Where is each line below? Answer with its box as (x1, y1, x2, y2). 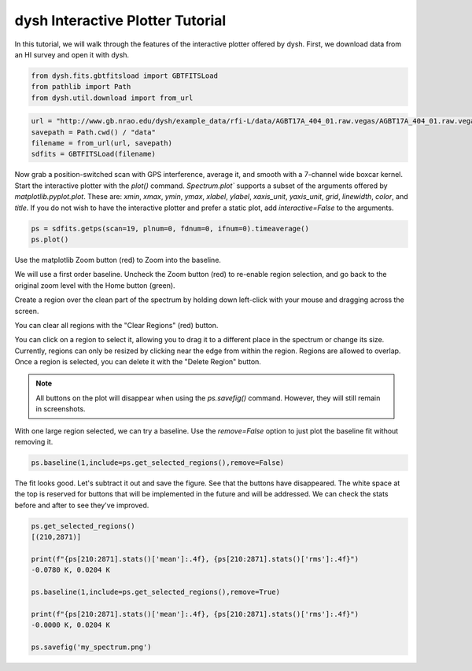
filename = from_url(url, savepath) (31, 138, 173, 148)
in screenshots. (35, 404, 86, 414)
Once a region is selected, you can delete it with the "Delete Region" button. (14, 357, 261, 367)
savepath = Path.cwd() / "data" (31, 127, 157, 137)
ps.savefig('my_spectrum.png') (31, 643, 153, 652)
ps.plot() (31, 234, 69, 244)
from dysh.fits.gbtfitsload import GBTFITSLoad (31, 71, 218, 80)
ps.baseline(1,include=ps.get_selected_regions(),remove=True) (31, 588, 281, 597)
